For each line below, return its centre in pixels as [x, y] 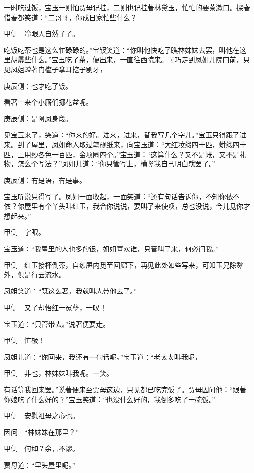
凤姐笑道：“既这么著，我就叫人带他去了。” [71, 291]
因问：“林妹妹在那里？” [42, 432]
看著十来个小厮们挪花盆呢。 [48, 102]
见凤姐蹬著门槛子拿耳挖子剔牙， [55, 69]
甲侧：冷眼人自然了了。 [42, 34]
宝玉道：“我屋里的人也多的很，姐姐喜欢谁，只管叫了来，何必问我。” [112, 248]
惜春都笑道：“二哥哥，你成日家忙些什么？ [71, 17]
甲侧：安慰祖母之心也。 [42, 416]
